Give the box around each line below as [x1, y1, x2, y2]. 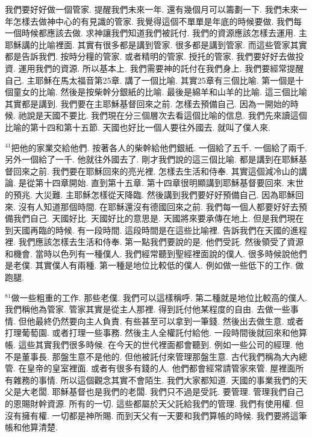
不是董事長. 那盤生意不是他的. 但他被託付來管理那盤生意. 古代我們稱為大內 [5, 350, 299, 362]
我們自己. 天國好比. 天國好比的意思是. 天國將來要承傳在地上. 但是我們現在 [13, 212, 304, 225]
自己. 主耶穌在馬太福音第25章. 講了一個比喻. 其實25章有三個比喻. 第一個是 [5, 73, 296, 86]
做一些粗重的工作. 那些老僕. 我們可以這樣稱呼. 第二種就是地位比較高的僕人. [11, 291, 308, 303]
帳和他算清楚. [5, 421, 58, 433]
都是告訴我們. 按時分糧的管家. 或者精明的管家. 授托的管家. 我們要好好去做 [5, 50, 296, 63]
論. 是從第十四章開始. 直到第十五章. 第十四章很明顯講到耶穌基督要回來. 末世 [5, 176, 304, 189]
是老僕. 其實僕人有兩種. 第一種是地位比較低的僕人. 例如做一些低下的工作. [5, 259, 293, 271]
